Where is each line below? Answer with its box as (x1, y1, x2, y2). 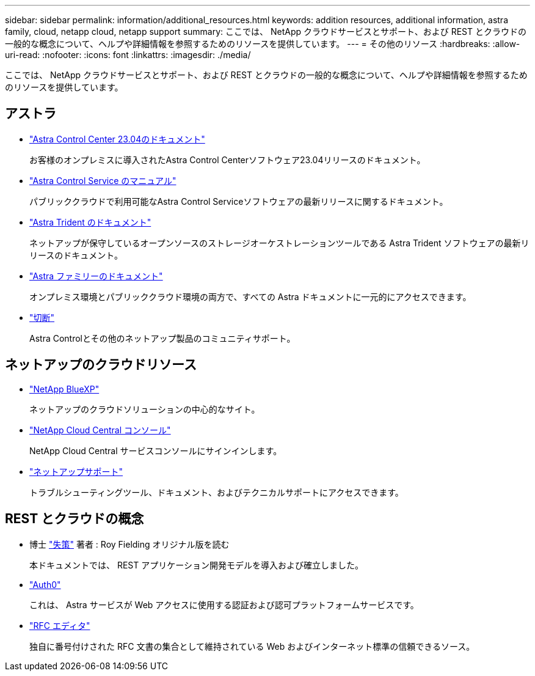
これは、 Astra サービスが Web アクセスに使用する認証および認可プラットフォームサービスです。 (29, 599, 419, 610)
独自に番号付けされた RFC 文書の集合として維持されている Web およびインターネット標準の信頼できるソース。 (29, 641, 475, 652)
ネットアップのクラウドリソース (5, 357, 197, 373)
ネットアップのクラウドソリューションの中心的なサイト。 (29, 403, 260, 414)
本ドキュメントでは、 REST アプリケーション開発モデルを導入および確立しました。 (29, 559, 363, 570)
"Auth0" (29, 579, 61, 590)
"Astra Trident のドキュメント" (29, 216, 151, 227)
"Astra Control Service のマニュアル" (29, 175, 177, 186)
